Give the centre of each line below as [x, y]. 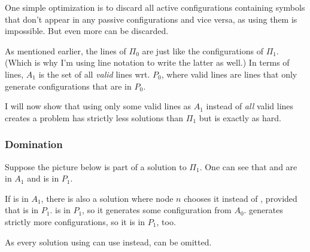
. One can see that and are [248, 166]
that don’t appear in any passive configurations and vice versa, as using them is [151, 19]
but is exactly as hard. [240, 117]
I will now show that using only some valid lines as [98, 106]
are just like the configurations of [203, 50]
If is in [17, 198]
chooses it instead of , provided [241, 198]
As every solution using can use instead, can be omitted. [108, 242]
